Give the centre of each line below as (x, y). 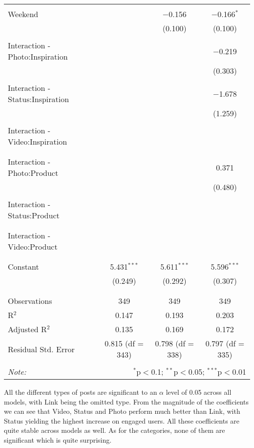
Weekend (23, 14)
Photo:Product (33, 173)
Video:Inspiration (38, 141)
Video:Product (33, 246)
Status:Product (34, 215)
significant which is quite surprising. (58, 439)
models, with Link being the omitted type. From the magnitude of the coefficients (127, 401)
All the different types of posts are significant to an (81, 392)
